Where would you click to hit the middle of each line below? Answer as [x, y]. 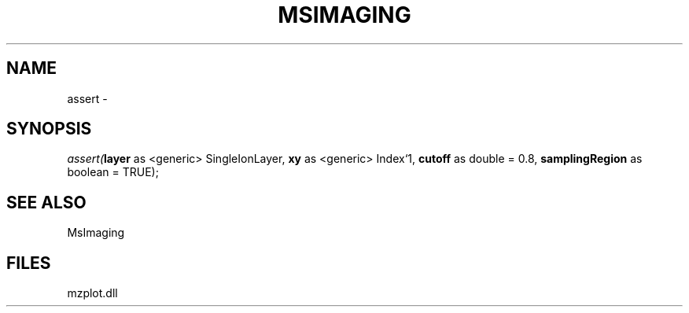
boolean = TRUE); [113, 172]
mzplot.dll [92, 293]
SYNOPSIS [49, 129]
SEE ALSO [46, 202]
